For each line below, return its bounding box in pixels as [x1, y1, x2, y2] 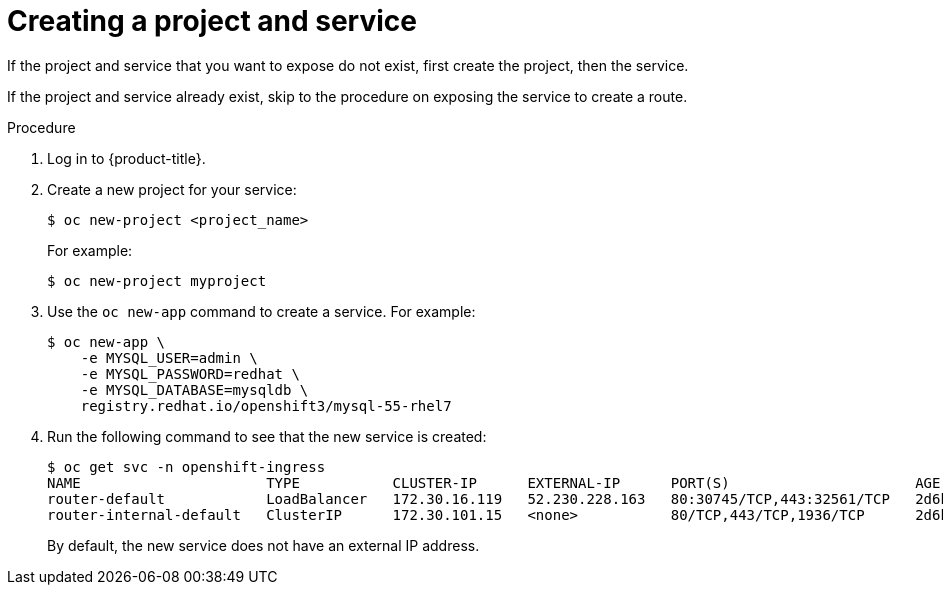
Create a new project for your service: [47, 180, 297, 198]
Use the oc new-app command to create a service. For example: [47, 302, 476, 320]
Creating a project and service [7, 4, 417, 38]
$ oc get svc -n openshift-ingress [47, 458, 326, 475]
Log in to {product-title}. [47, 149, 206, 167]
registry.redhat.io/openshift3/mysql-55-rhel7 [80, 397, 452, 414]
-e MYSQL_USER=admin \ [80, 349, 258, 366]
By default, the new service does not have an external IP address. [47, 536, 480, 554]
